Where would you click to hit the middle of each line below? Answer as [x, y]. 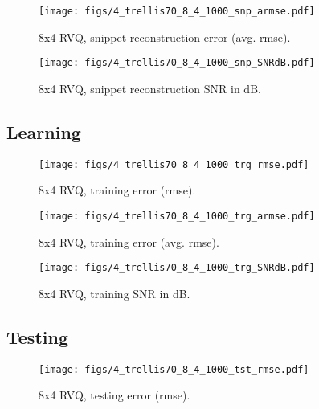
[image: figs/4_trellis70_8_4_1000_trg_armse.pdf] [177, 216]
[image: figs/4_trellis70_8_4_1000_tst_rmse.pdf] [174, 369]
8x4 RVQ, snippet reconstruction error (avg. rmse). [165, 37]
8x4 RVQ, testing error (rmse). [115, 395]
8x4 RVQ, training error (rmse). [117, 190]
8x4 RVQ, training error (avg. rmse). [129, 241]
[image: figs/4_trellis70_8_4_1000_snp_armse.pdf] [177, 11]
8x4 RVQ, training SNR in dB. [115, 293]
